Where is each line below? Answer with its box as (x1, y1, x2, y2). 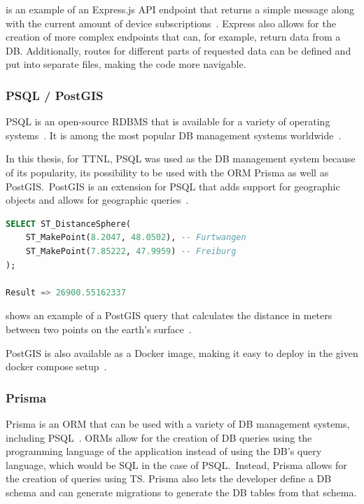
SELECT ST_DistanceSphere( (6, 218, 131, 229)
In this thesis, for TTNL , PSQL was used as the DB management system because (6, 151, 356, 166)
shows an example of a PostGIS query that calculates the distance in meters (6, 308, 332, 323)
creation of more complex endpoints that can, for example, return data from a (6, 29, 341, 44)
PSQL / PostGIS (6, 86, 104, 104)
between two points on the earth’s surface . (6, 321, 192, 336)
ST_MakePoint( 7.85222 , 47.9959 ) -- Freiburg (25, 246, 237, 256)
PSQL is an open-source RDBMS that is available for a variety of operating (6, 114, 330, 129)
